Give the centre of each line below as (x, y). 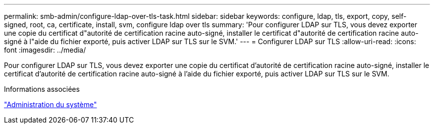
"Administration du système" (51, 104)
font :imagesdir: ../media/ (45, 50)
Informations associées (42, 89)
